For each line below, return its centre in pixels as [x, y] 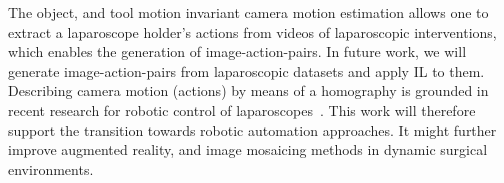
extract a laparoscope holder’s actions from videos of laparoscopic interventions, [252, 31]
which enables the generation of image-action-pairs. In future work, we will [237, 51]
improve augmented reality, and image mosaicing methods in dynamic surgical [248, 149]
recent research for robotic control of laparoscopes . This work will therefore [242, 109]
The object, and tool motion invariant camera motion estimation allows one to [248, 12]
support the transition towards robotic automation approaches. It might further [252, 129]
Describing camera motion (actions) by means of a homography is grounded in [248, 90]
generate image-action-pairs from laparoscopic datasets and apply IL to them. [246, 70]
